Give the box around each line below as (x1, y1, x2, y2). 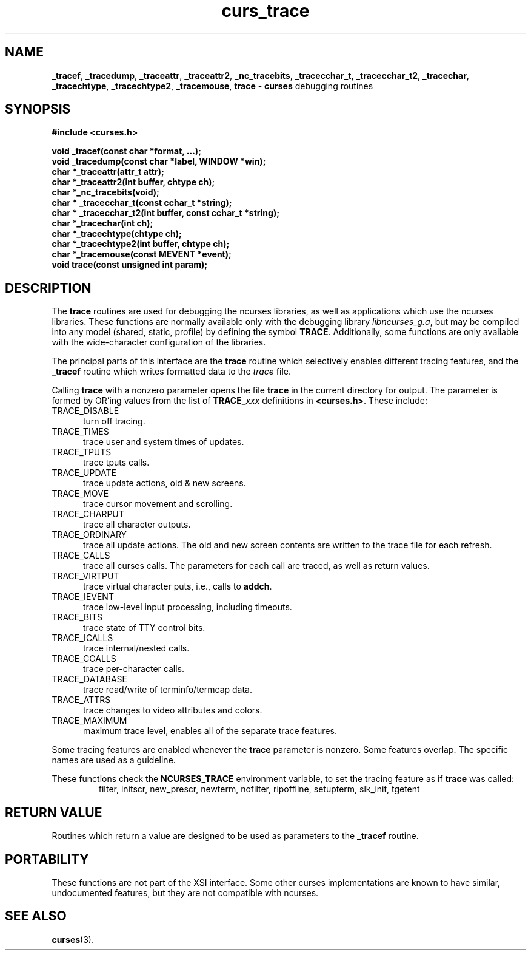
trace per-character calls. (83, 664, 184, 675)
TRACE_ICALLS (52, 633, 113, 644)
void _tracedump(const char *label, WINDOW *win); (52, 156, 266, 167)
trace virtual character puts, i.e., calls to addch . (83, 581, 272, 592)
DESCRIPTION (5, 280, 92, 296)
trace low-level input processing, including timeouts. (83, 602, 292, 613)
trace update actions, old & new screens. (83, 478, 246, 489)
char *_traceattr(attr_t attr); (52, 166, 164, 177)
